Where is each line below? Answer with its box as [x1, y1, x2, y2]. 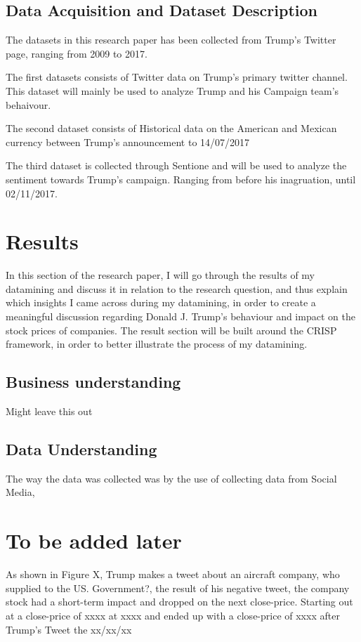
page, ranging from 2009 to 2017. [6, 46, 147, 60]
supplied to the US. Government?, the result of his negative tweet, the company [6, 580, 350, 595]
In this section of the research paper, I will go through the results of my [6, 268, 315, 282]
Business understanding [6, 371, 181, 393]
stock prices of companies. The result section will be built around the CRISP [6, 322, 337, 337]
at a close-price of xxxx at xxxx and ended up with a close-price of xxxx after [6, 608, 340, 622]
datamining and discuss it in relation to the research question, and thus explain [6, 281, 348, 296]
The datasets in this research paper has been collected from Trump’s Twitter [6, 32, 336, 47]
